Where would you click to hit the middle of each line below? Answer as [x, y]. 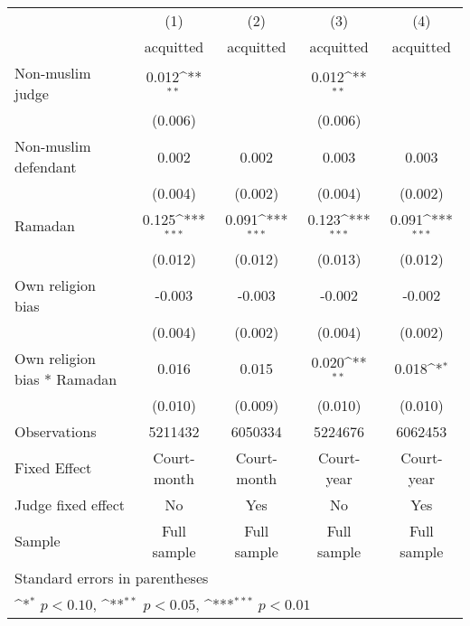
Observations [56, 431]
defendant [46, 167]
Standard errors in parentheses [112, 577]
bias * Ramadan [66, 378]
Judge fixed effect [70, 504]
